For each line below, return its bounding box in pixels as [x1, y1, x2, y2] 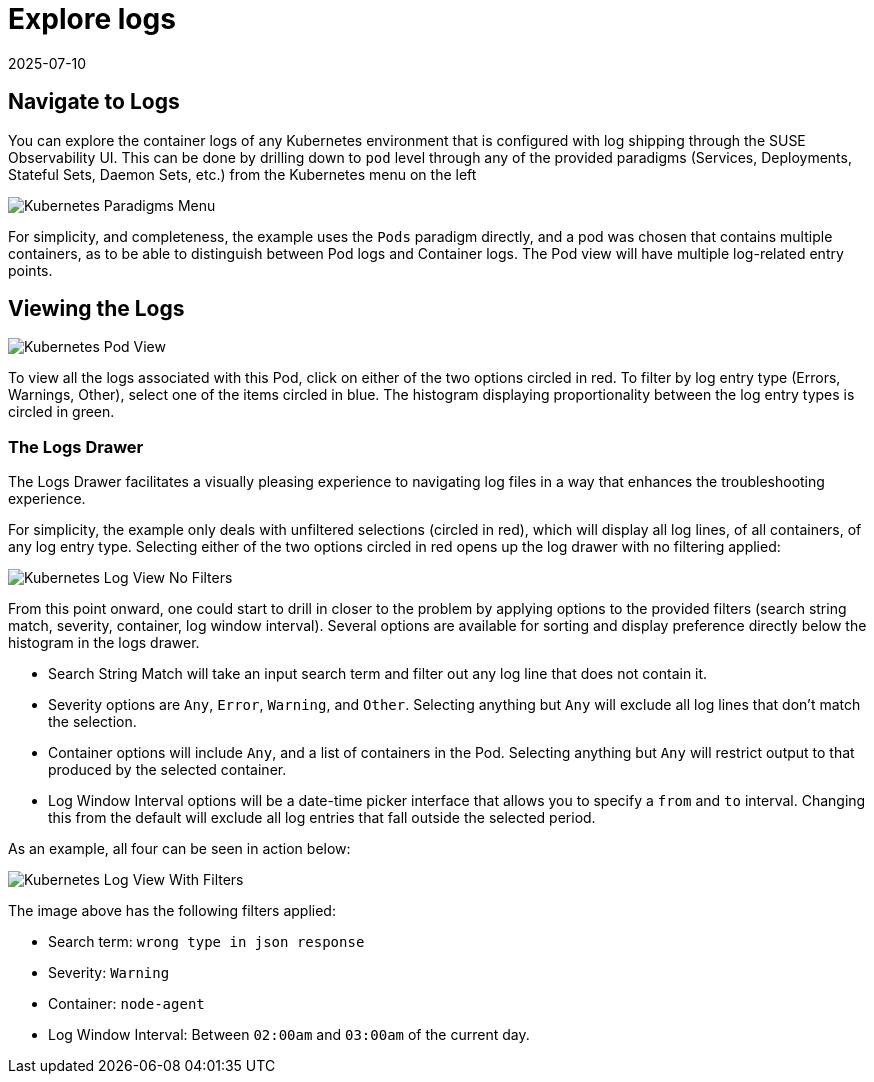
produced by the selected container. [48, 761, 287, 779]
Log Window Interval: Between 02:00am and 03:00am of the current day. [48, 1026, 530, 1044]
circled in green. [8, 403, 115, 421]
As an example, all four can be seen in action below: [8, 840, 351, 858]
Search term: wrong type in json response [48, 933, 365, 951]
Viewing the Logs [8, 296, 185, 322]
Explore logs [8, 2, 176, 36]
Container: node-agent [48, 995, 205, 1013]
